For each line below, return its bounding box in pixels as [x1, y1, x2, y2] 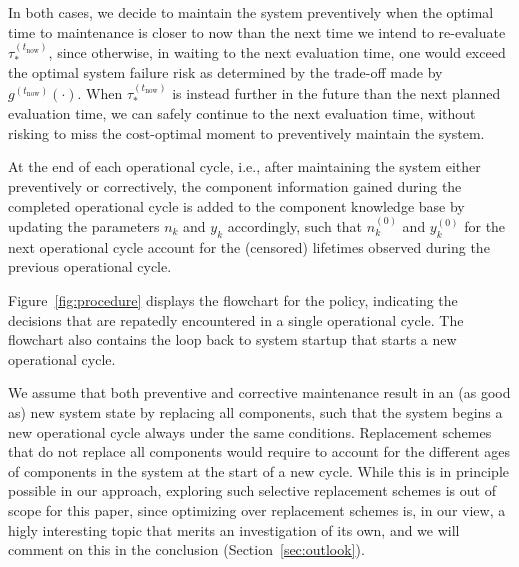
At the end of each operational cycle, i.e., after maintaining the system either [8, 156, 481, 177]
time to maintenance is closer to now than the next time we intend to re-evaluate [8, 21, 506, 42]
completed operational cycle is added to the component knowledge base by [8, 195, 465, 216]
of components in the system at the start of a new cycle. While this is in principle [8, 460, 510, 481]
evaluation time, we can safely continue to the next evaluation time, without [8, 103, 476, 124]
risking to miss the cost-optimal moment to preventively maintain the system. [8, 122, 485, 143]
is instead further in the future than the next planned [172, 82, 501, 103]
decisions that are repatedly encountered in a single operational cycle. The [8, 309, 464, 330]
